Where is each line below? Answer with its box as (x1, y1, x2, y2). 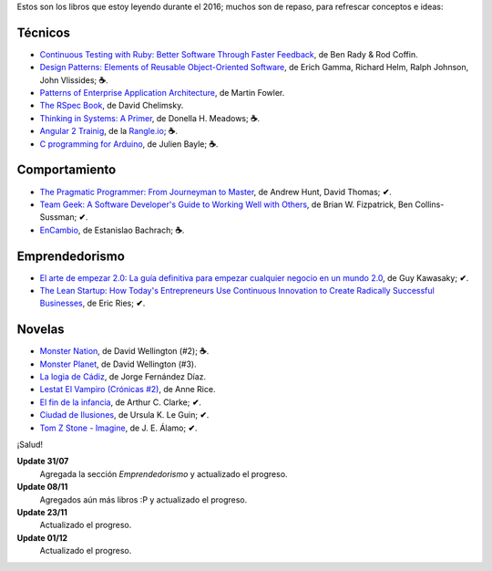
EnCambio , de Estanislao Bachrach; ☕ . (39, 224, 185, 235)
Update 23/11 (16, 507, 68, 517)
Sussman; (39, 212, 77, 223)
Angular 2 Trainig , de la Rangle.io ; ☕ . (39, 126, 178, 137)
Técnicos (16, 25, 71, 40)
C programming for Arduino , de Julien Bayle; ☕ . (39, 138, 219, 150)
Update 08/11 (16, 482, 68, 493)
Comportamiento (16, 162, 117, 178)
